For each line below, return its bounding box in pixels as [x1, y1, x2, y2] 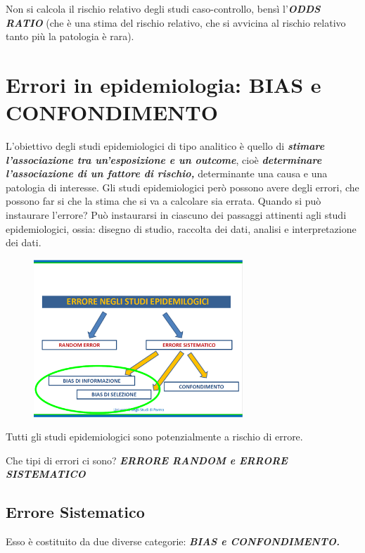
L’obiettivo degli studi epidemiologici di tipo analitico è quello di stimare [6, 139, 325, 153]
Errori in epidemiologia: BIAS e [6, 70, 321, 98]
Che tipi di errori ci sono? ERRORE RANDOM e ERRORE [6, 452, 288, 467]
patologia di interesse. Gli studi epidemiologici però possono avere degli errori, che [6, 179, 359, 194]
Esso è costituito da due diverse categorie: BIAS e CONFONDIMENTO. [6, 534, 340, 549]
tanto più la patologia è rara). [6, 29, 134, 44]
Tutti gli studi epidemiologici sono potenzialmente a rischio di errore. [6, 429, 303, 444]
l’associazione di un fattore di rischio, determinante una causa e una [6, 166, 328, 181]
